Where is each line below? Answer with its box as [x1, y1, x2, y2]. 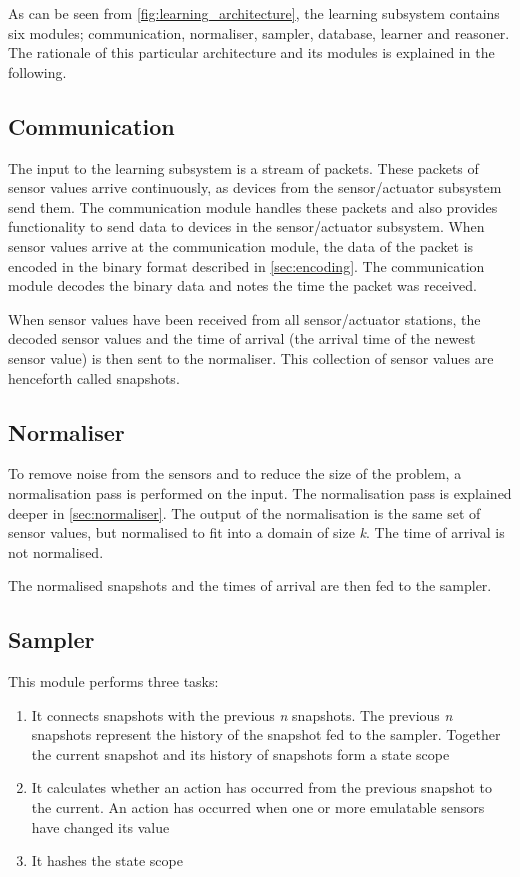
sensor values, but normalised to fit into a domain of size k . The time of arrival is [8, 522, 505, 543]
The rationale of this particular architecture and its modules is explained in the [8, 42, 495, 63]
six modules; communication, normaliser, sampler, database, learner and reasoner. [8, 22, 510, 43]
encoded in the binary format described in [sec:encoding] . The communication [8, 255, 485, 276]
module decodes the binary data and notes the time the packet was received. [8, 275, 477, 296]
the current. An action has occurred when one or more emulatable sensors [31, 797, 485, 818]
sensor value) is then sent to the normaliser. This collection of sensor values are [8, 347, 494, 368]
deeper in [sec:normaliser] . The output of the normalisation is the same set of [8, 502, 481, 523]
